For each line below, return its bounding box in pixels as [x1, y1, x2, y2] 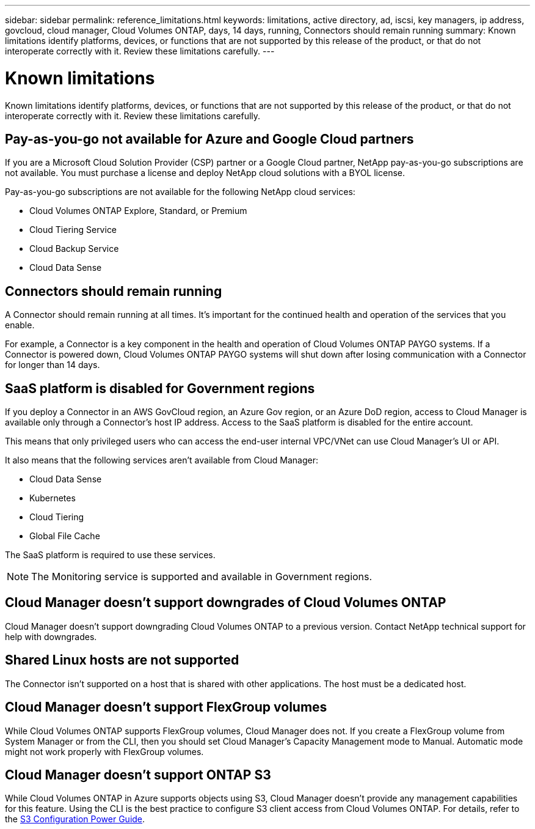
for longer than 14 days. [5, 359, 100, 370]
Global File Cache [29, 531, 100, 542]
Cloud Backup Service [29, 243, 119, 254]
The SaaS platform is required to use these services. [5, 550, 216, 561]
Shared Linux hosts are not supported [5, 652, 239, 668]
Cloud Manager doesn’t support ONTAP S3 [5, 767, 271, 783]
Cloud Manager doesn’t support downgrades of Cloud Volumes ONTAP [5, 595, 446, 611]
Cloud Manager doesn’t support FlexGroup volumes [5, 699, 327, 715]
